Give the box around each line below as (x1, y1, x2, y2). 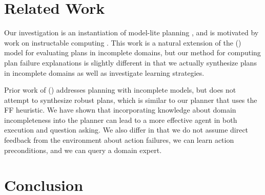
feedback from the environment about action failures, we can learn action (4, 135, 234, 145)
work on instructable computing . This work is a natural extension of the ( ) (4, 37, 241, 48)
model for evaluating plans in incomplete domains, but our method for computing (4, 47, 261, 58)
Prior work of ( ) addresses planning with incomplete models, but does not (4, 84, 236, 95)
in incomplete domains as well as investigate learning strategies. (4, 67, 205, 78)
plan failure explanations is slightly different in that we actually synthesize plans (4, 57, 257, 68)
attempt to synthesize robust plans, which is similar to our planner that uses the (4, 94, 257, 105)
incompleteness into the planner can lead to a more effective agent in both (4, 114, 237, 125)
